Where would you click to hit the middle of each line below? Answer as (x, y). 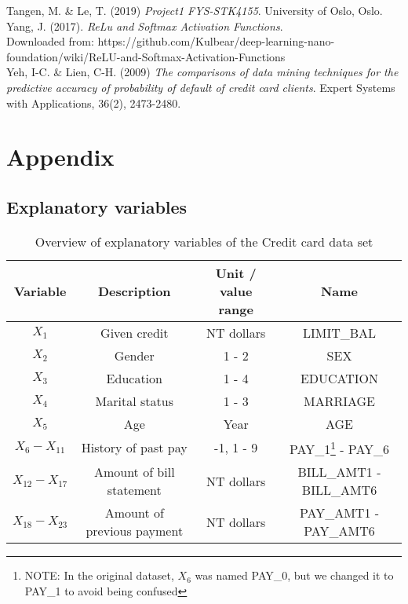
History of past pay (134, 448)
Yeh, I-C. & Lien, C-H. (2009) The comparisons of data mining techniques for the (202, 72)
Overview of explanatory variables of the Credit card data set (204, 241)
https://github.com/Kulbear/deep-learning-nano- (216, 41)
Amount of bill (134, 472)
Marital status (134, 401)
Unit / (236, 273)
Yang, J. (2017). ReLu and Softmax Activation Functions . (145, 26)
